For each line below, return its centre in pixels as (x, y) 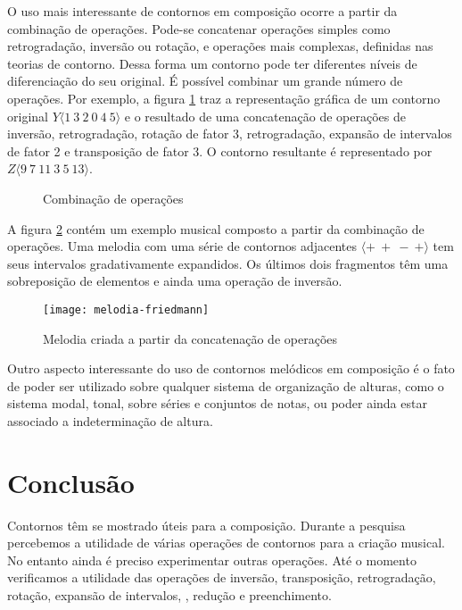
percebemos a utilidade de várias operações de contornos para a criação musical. (226, 543)
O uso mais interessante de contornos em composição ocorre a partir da (202, 11)
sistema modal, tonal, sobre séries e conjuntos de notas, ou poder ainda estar (217, 403)
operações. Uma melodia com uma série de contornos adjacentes (182, 246)
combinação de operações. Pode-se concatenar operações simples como (199, 28)
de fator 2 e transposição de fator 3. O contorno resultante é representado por (220, 150)
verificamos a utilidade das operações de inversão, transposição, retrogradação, (222, 577)
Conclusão (71, 482)
